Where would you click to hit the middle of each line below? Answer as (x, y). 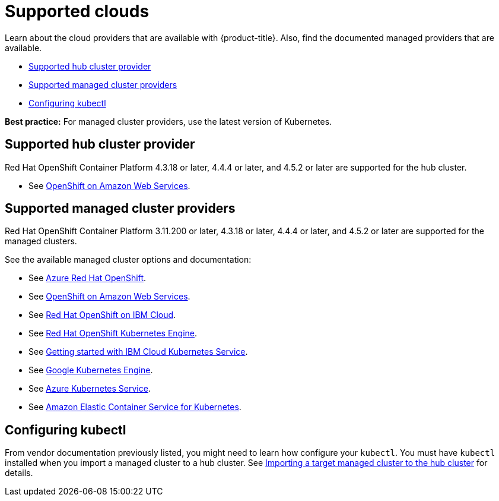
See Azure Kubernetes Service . (90, 389)
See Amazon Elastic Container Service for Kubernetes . (135, 407)
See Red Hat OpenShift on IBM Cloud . (102, 315)
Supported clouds (77, 11)
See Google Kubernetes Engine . (91, 370)
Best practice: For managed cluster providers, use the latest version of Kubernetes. (169, 121)
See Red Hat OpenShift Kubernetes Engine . (113, 333)
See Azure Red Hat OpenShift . (88, 278)
